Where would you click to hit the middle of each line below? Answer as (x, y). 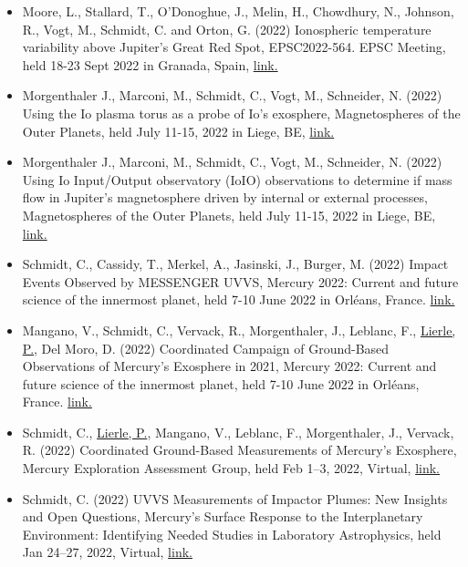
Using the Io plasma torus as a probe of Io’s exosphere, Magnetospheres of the (241, 113)
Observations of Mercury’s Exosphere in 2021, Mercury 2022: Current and (229, 366)
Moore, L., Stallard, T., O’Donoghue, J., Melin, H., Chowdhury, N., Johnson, (238, 11)
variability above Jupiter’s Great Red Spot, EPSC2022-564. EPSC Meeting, (234, 47)
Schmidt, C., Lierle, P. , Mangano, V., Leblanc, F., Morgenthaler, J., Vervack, (238, 432)
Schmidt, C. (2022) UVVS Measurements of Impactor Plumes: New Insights (235, 498)
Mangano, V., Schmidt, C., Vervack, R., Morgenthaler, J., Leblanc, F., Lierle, (239, 330)
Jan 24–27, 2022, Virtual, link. (107, 552)
